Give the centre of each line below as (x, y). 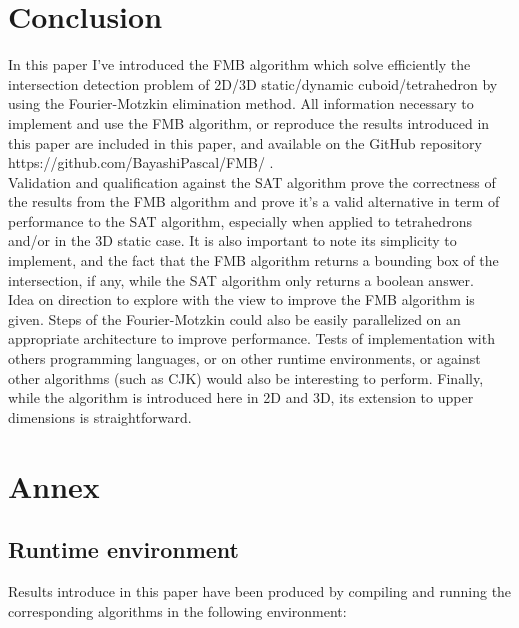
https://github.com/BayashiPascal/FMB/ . (141, 162)
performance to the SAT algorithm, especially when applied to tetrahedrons (240, 220)
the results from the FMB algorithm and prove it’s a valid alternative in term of (254, 201)
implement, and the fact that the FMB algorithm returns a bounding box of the (253, 260)
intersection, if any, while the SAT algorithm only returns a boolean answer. (241, 279)
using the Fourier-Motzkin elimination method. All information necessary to (241, 103)
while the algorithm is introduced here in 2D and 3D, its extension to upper (241, 397)
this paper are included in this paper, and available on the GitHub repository (245, 142)
